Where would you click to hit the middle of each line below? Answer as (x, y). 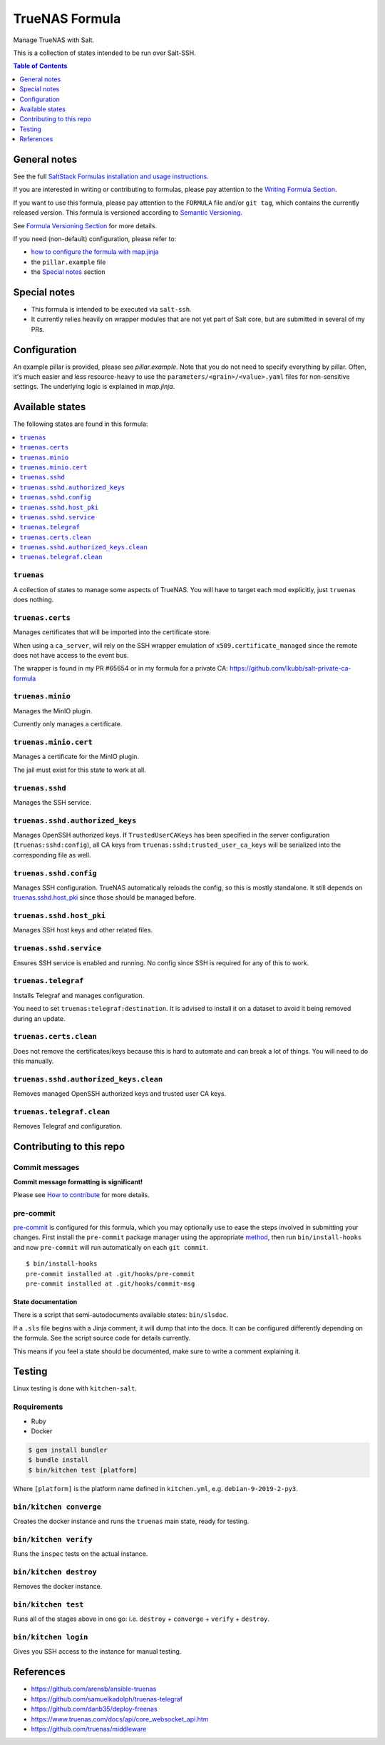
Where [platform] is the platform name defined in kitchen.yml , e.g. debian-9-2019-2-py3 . (156, 1488)
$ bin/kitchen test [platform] (83, 1470)
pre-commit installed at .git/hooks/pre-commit (111, 1274)
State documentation (45, 1302)
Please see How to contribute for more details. (81, 1194)
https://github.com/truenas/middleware (89, 1729)
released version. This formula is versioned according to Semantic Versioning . (128, 213)
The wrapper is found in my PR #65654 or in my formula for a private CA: (120, 668)
